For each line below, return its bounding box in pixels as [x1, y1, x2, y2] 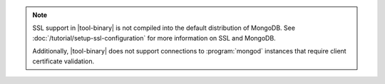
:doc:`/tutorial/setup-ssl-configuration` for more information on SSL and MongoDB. [32, 33, 276, 42]
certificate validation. [32, 57, 95, 65]
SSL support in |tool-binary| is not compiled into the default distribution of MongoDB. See [32, 23, 296, 32]
